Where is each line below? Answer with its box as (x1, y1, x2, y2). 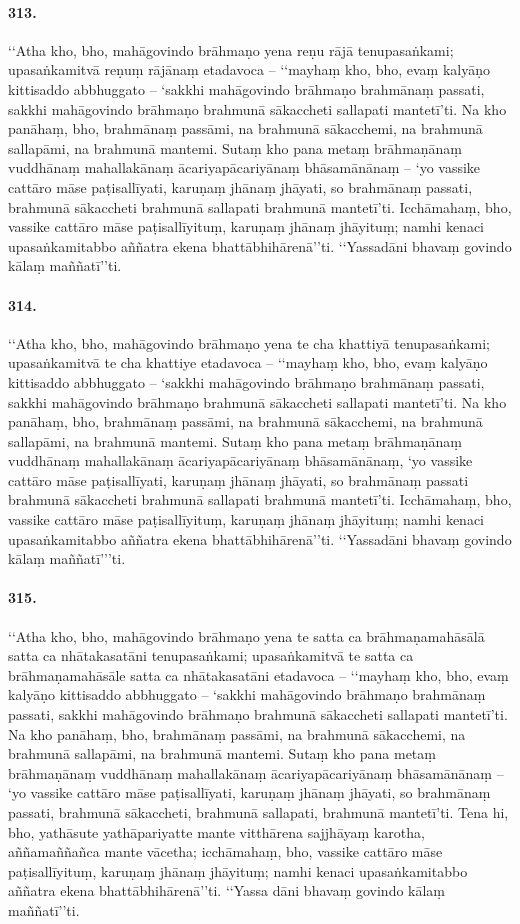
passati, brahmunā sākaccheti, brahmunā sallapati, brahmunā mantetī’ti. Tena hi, (8, 801, 509, 822)
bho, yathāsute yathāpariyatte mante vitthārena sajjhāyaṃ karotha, (8, 821, 425, 842)
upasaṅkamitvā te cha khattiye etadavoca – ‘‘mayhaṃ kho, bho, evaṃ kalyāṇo (8, 352, 488, 373)
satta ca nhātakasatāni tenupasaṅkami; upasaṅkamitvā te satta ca (8, 645, 414, 666)
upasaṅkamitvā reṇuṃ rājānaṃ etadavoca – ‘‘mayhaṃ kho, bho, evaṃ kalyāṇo (8, 59, 491, 80)
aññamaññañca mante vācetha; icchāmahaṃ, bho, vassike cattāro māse (8, 841, 443, 862)
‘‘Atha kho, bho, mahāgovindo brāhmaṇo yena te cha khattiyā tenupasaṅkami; (8, 332, 491, 353)
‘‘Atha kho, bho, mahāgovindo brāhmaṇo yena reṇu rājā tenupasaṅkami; (8, 39, 454, 60)
